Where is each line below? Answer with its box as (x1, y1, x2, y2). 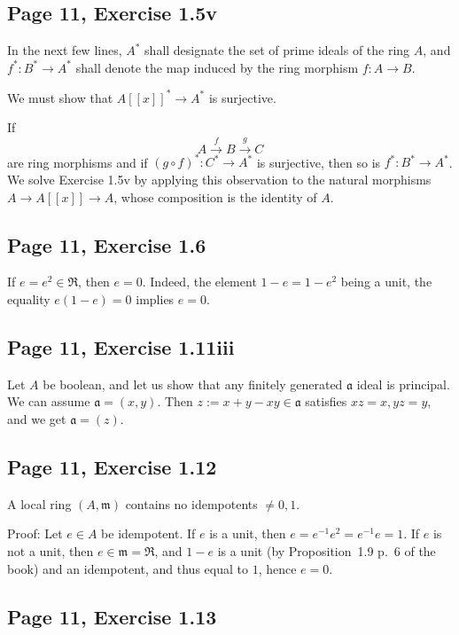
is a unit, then (209, 524, 286, 543)
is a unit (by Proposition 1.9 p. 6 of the (217, 541, 436, 560)
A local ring (7, 494, 72, 513)
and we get (7, 409, 66, 427)
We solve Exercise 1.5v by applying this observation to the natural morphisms (7, 169, 432, 188)
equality (7, 289, 51, 308)
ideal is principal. (356, 374, 450, 393)
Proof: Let (7, 524, 63, 543)
